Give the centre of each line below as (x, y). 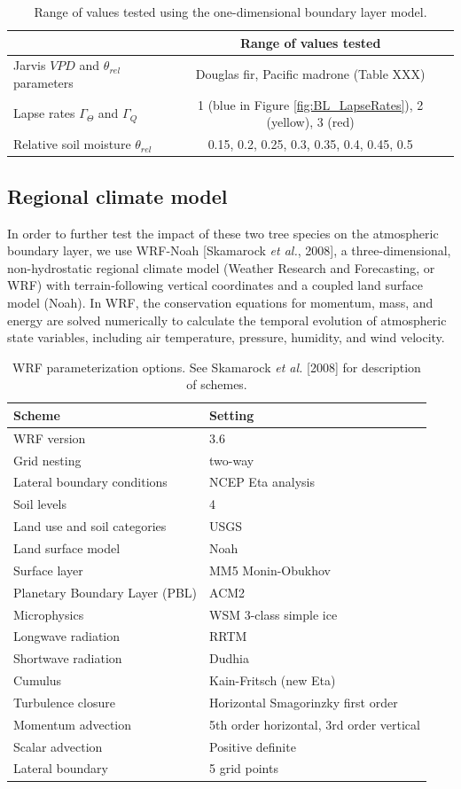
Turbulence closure (64, 702)
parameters (43, 83)
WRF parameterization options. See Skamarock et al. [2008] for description (217, 367)
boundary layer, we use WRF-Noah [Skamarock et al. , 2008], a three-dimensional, (229, 250)
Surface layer (48, 570)
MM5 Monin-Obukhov (270, 570)
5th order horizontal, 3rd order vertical (315, 724)
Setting (232, 414)
